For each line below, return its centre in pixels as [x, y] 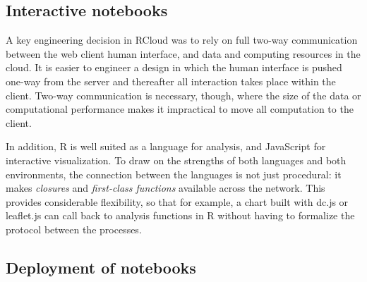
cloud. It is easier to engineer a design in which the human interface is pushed [174, 67]
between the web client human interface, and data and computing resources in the [183, 53]
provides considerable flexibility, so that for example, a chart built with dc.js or [177, 201]
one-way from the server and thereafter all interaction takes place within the [171, 81]
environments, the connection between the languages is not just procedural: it [174, 174]
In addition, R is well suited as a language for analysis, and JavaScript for [166, 146]
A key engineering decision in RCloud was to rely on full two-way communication [182, 40]
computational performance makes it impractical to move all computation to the [180, 109]
